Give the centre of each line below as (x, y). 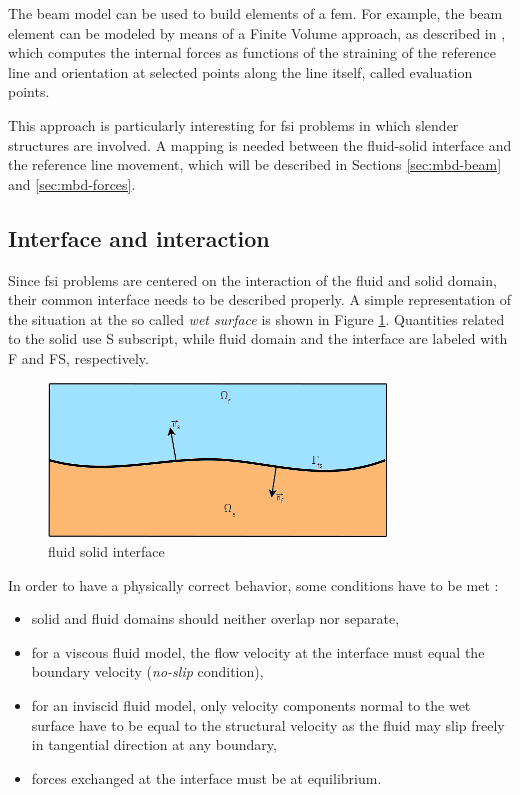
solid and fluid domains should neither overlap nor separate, (215, 618)
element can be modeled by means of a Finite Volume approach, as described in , (257, 32)
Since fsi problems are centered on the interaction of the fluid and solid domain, (252, 279)
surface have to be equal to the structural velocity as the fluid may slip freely (268, 724)
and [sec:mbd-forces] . (72, 183)
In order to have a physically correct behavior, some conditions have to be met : (253, 584)
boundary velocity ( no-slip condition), (147, 671)
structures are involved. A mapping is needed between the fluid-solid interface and (260, 144)
